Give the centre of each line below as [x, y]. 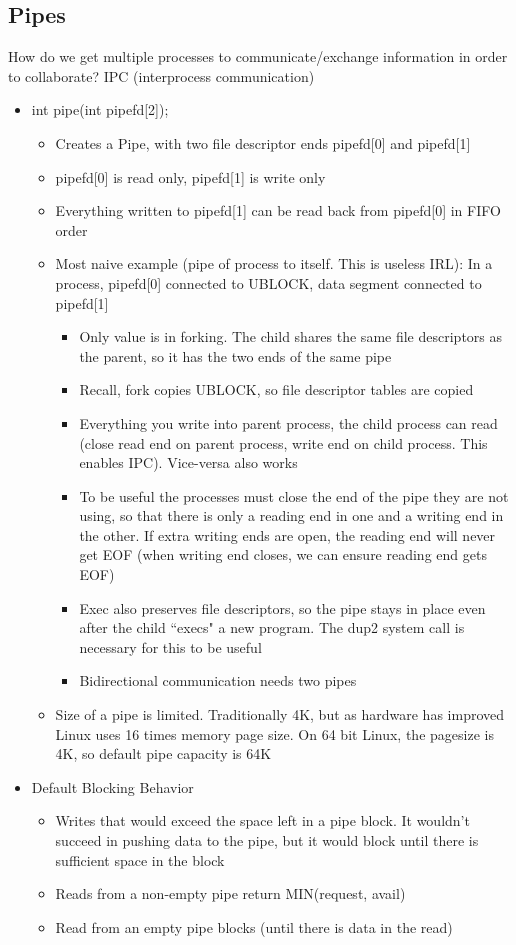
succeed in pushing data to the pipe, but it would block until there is [267, 840]
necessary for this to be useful [170, 646]
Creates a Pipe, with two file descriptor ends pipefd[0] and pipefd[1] [263, 142]
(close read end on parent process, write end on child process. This [283, 442]
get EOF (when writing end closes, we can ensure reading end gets [283, 554]
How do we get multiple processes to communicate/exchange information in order [258, 56]
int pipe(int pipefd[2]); [100, 109]
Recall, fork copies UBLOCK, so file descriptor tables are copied [276, 389]
